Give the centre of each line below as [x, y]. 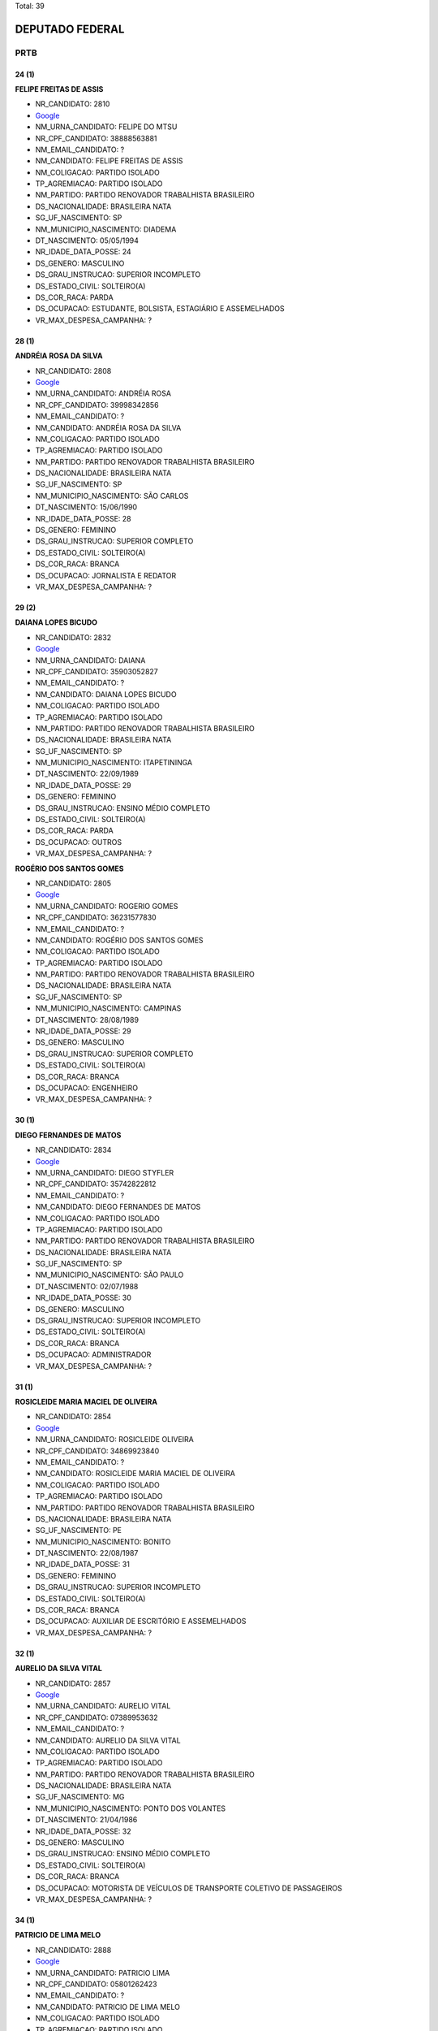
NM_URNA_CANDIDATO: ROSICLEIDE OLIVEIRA [115, 1440]
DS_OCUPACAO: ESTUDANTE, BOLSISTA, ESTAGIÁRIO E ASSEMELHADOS [160, 309]
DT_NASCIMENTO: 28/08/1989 [87, 1020]
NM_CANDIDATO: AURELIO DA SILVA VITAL [108, 1740]
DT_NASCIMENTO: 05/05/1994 [87, 240]
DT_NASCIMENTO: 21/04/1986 [86, 1820]
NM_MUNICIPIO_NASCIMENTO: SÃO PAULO [109, 1275]
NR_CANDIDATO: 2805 [73, 883]
